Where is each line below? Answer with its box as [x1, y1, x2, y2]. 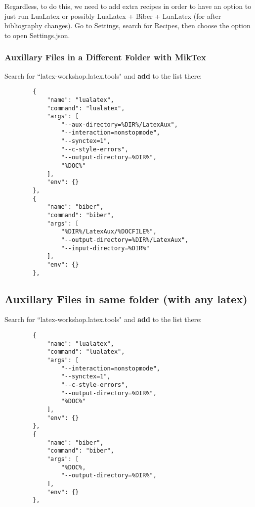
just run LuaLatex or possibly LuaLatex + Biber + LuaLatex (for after [4, 10, 221, 21]
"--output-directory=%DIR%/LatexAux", [61, 236, 189, 243]
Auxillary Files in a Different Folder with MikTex [4, 51, 206, 63]
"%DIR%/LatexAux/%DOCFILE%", [61, 228, 157, 235]
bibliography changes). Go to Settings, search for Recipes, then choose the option [4, 20, 251, 31]
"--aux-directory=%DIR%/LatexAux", [61, 121, 178, 128]
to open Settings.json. [4, 30, 70, 40]
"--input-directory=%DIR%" [61, 244, 150, 252]
